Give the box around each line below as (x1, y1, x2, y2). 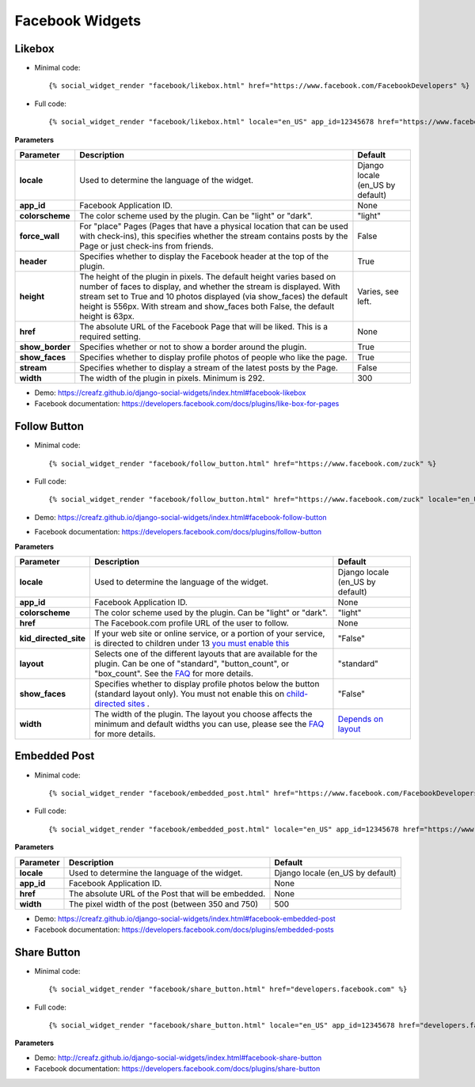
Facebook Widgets (14, 12, 142, 29)
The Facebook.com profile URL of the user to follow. (94, 618, 289, 629)
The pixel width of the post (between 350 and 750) (68, 899, 259, 910)
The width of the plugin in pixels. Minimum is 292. (79, 373, 265, 384)
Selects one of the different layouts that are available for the (94, 648, 318, 659)
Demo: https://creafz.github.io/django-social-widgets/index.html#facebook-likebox (34, 388, 306, 397)
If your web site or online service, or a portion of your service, (94, 628, 325, 639)
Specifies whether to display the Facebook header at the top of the (79, 251, 329, 262)
